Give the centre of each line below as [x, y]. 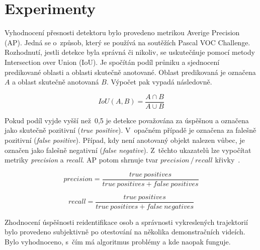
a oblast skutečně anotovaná [56, 82]
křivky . [228, 160]
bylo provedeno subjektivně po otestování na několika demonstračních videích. [125, 232]
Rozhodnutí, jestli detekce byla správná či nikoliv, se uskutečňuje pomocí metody [130, 52]
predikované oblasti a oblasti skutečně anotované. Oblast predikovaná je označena [130, 72]
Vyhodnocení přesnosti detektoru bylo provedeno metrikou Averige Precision [122, 32]
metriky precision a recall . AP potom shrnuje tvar [81, 160]
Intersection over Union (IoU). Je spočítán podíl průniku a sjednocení [112, 62]
